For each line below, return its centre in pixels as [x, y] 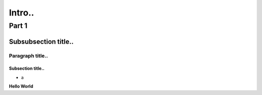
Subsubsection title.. [41, 41]
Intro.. [22, 13]
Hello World [21, 86]
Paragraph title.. [29, 56]
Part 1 [18, 26]
